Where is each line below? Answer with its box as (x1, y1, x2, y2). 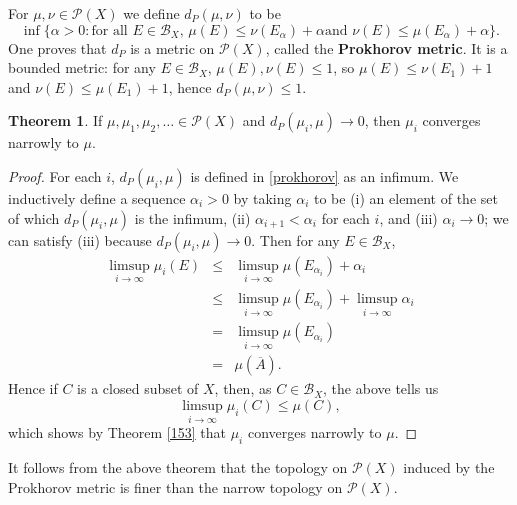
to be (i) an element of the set (313, 187, 498, 208)
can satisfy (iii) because (8, 229, 152, 250)
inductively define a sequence (8, 187, 186, 208)
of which (8, 207, 60, 228)
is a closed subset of (77, 378, 199, 399)
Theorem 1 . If (8, 110, 103, 131)
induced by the (403, 456, 495, 477)
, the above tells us (323, 378, 439, 399)
